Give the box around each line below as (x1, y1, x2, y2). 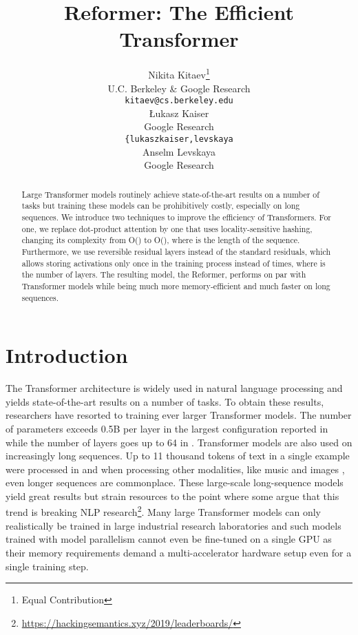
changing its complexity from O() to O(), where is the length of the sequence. (21, 234, 300, 246)
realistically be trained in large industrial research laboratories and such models (6, 518, 341, 532)
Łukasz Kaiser (149, 105, 209, 120)
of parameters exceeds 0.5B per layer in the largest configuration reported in (6, 421, 328, 435)
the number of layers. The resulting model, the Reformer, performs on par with (21, 269, 306, 280)
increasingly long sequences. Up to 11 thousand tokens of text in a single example (6, 448, 350, 463)
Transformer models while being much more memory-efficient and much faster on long (21, 280, 330, 291)
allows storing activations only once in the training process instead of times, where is (21, 257, 326, 269)
